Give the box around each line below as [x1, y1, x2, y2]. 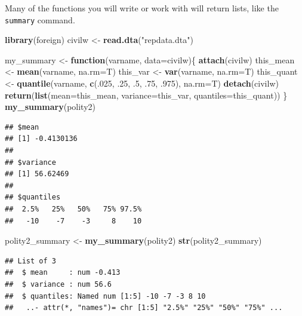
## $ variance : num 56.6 [5, 280, 112, 289]
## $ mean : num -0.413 [5, 268, 121, 277]
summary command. [5, 13, 75, 26]
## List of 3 [5, 256, 56, 265]
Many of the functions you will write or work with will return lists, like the [5, 2, 279, 14]
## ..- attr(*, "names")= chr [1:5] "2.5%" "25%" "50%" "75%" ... [5, 303, 283, 312]
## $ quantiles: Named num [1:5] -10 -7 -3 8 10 [5, 292, 206, 300]
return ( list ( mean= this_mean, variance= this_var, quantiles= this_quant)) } [5, 88, 288, 101]
